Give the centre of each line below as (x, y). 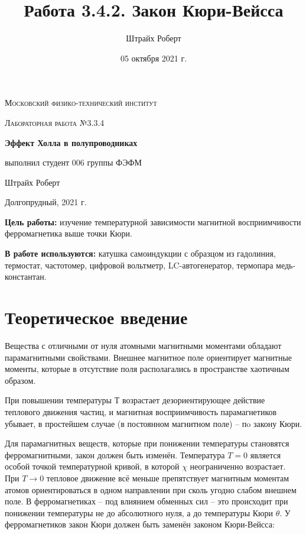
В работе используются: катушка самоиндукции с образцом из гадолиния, (140, 253)
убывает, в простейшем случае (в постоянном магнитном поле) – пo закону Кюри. (154, 423)
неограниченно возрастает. (238, 466)
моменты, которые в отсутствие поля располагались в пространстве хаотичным (147, 369)
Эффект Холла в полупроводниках (71, 142)
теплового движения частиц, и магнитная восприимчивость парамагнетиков (141, 411)
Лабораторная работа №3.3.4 (55, 122)
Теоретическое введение (96, 317)
